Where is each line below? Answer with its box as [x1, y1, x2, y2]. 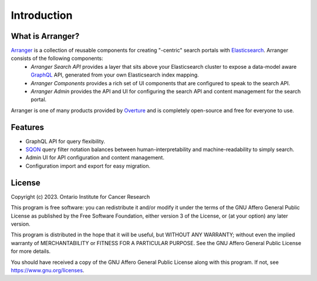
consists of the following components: [11, 55, 104, 62]
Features [11, 122, 44, 132]
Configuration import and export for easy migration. [25, 162, 151, 169]
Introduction [11, 9, 73, 22]
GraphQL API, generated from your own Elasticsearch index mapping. [31, 71, 199, 79]
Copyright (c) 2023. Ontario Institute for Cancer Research [11, 193, 150, 200]
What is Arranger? [11, 31, 80, 41]
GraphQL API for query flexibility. [25, 138, 106, 145]
